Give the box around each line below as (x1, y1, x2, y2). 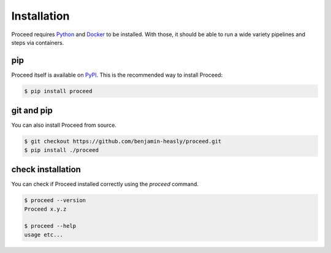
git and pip (11, 105, 53, 116)
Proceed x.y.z (24, 205, 67, 213)
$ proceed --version (24, 197, 86, 204)
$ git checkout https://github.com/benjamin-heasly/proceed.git (24, 138, 222, 145)
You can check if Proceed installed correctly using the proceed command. (11, 181, 199, 188)
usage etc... (24, 231, 64, 238)
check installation (11, 164, 81, 175)
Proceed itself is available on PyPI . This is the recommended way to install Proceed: (11, 71, 223, 78)
